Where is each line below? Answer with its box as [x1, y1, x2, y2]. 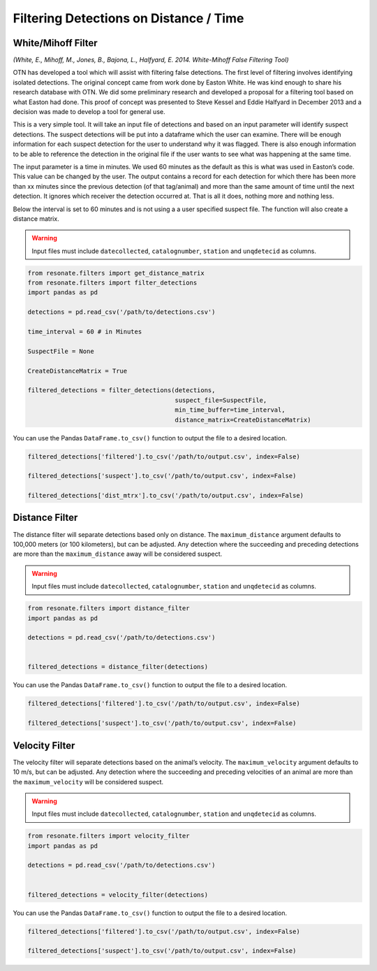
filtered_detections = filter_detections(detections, [27, 387, 216, 394]
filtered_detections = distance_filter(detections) [27, 663, 209, 671]
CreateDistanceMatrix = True [27, 367, 128, 375]
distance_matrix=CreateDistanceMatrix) [175, 416, 311, 424]
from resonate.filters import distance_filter [27, 605, 190, 612]
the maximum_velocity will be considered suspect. [13, 777, 164, 786]
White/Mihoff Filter [13, 37, 98, 49]
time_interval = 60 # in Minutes [27, 328, 142, 336]
